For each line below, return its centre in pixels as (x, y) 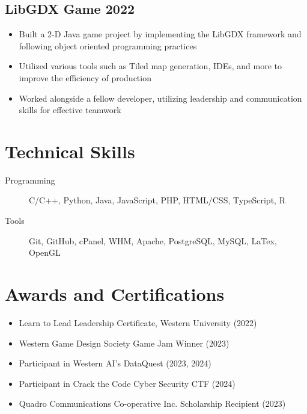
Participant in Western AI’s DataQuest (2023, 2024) (115, 363)
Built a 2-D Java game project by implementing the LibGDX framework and (160, 34)
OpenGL (45, 252)
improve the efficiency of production (85, 77)
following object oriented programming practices (108, 45)
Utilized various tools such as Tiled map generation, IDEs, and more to (150, 66)
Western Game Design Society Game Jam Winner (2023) (124, 343)
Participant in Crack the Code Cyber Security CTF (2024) (127, 383)
